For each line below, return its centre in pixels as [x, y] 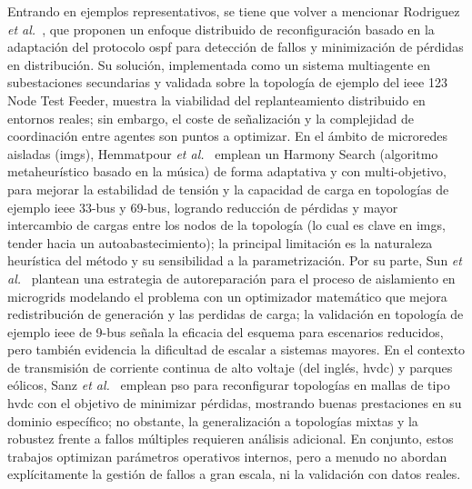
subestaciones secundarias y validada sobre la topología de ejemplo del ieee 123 [227, 82]
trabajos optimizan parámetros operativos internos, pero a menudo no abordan [227, 456]
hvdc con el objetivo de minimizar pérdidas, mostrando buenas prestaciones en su [235, 403]
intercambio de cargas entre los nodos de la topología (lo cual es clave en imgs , [226, 225]
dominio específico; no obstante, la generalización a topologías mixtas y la [213, 420]
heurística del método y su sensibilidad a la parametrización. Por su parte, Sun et [235, 260]
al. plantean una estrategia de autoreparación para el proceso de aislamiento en [231, 278]
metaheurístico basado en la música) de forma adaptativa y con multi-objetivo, [227, 171]
